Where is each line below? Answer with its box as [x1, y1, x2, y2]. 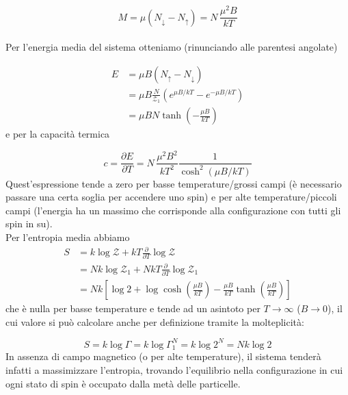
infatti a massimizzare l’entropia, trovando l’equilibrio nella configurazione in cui [5, 363, 343, 377]
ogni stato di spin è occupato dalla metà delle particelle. [5, 376, 241, 390]
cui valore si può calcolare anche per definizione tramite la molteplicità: [5, 314, 304, 329]
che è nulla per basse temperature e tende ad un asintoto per [5, 301, 260, 316]
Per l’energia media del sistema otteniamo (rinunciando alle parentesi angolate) [5, 40, 338, 54]
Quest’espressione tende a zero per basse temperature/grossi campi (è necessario [5, 176, 342, 190]
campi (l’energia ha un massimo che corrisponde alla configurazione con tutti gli [5, 203, 341, 217]
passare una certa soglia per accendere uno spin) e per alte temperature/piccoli [5, 190, 337, 204]
